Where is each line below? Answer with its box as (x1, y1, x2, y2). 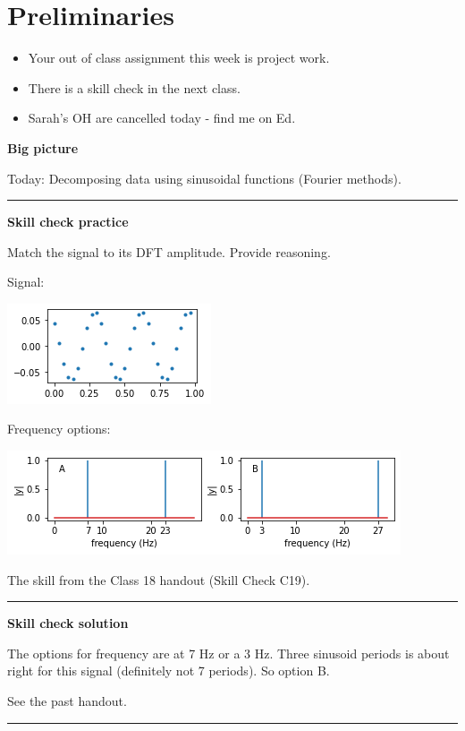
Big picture (7, 138, 79, 157)
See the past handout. (7, 692, 127, 710)
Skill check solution (7, 614, 129, 632)
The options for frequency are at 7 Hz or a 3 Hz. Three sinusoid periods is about (7, 643, 450, 662)
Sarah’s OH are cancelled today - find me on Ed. (28, 108, 296, 127)
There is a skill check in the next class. (28, 78, 241, 97)
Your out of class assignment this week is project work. (28, 48, 330, 67)
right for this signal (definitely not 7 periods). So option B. (7, 661, 330, 680)
